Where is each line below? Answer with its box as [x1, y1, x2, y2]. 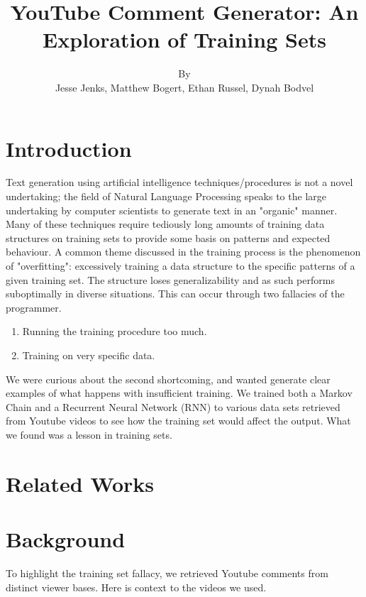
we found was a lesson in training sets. [6, 427, 172, 442]
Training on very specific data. [22, 347, 155, 362]
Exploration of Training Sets [43, 25, 326, 54]
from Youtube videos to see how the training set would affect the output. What [6, 413, 351, 428]
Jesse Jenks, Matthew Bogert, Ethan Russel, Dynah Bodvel [55, 80, 314, 94]
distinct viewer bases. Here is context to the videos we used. [6, 579, 267, 594]
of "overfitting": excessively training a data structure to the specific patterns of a [6, 258, 355, 273]
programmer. [6, 300, 62, 314]
